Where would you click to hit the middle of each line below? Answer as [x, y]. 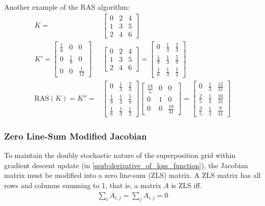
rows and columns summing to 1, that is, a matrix [83, 185]
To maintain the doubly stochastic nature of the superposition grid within [120, 155]
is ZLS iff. [187, 185]
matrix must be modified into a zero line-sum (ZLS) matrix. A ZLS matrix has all [132, 175]
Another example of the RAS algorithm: [67, 7]
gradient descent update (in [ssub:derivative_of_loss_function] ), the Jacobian [126, 165]
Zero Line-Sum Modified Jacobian [76, 136]
